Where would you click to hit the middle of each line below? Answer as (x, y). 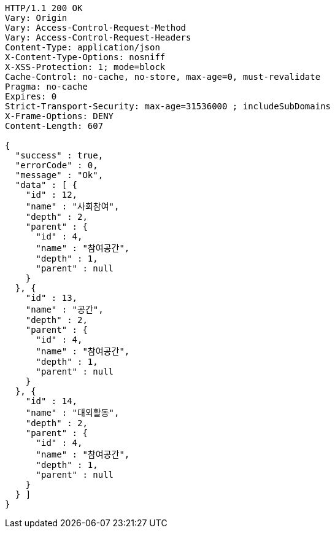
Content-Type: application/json (83, 47)
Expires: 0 (31, 96)
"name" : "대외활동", (72, 413)
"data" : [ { (46, 185)
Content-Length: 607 (54, 126)
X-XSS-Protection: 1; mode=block (85, 67)
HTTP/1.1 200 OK (44, 8)
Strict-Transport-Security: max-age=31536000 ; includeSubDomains (168, 106)
